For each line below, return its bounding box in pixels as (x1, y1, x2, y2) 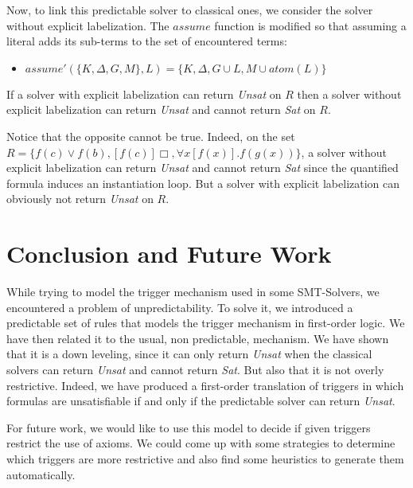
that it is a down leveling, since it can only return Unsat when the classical (6, 346, 372, 362)
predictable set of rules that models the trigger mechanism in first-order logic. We (6, 314, 405, 331)
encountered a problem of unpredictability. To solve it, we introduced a (6, 299, 353, 315)
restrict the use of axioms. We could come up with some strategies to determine (6, 435, 395, 451)
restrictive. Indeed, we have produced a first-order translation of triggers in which (6, 377, 404, 393)
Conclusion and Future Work (6, 237, 332, 270)
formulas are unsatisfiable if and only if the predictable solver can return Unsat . (6, 392, 395, 409)
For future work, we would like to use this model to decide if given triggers (6, 419, 371, 435)
